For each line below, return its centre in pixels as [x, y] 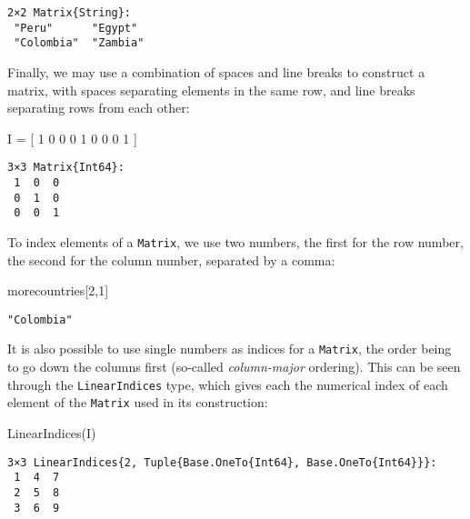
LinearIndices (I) [52, 433]
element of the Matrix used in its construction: [138, 402]
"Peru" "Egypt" [76, 28]
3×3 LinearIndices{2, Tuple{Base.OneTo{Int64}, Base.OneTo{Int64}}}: [222, 462]
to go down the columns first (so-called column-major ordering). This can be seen [234, 367]
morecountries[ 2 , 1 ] [58, 290]
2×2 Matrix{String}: [70, 13]
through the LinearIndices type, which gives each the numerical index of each [228, 384]
